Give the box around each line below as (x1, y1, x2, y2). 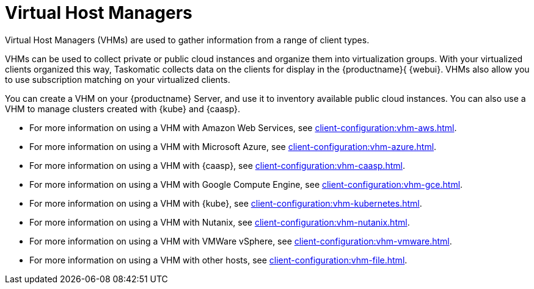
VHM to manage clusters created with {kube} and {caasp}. (5, 103, 241, 114)
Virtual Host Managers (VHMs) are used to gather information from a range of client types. (5, 34, 370, 45)
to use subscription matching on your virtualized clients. (5, 74, 230, 85)
